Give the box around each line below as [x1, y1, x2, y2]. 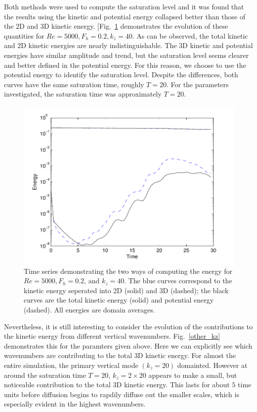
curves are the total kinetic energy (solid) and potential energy [24, 295, 214, 305]
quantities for [4, 30, 44, 41]
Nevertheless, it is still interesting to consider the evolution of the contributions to [4, 321, 253, 331]
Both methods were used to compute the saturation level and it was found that [4, 1, 244, 11]
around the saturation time [4, 369, 86, 380]
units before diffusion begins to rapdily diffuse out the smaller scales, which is [4, 389, 239, 399]
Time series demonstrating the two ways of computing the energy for [24, 265, 232, 276]
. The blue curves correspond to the [124, 275, 232, 286]
